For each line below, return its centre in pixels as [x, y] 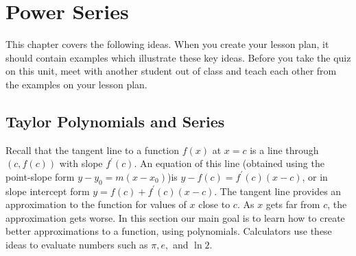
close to [214, 204]
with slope [81, 163]
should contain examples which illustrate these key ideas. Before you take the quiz [178, 57]
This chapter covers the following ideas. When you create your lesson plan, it [167, 44]
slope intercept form [48, 191]
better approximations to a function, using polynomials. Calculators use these [169, 231]
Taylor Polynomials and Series [115, 121]
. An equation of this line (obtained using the [229, 163]
